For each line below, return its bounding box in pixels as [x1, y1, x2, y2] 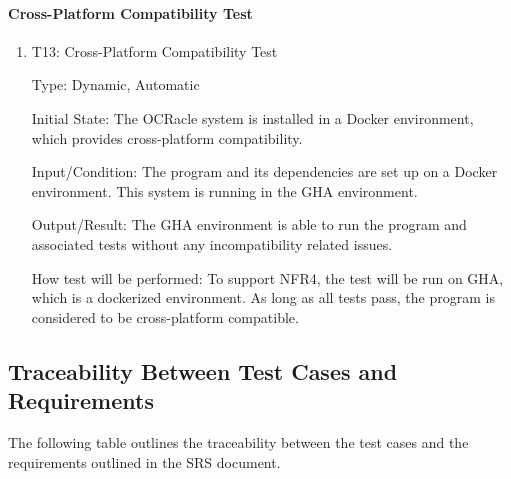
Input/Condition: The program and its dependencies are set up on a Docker [31, 161, 498, 182]
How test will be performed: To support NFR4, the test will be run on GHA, [31, 267, 504, 288]
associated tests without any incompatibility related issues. [31, 233, 393, 254]
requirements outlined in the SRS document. [8, 451, 281, 472]
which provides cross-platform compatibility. [31, 127, 303, 148]
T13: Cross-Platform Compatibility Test [31, 40, 278, 61]
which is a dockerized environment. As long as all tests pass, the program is [31, 287, 495, 308]
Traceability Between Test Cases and [8, 355, 398, 386]
